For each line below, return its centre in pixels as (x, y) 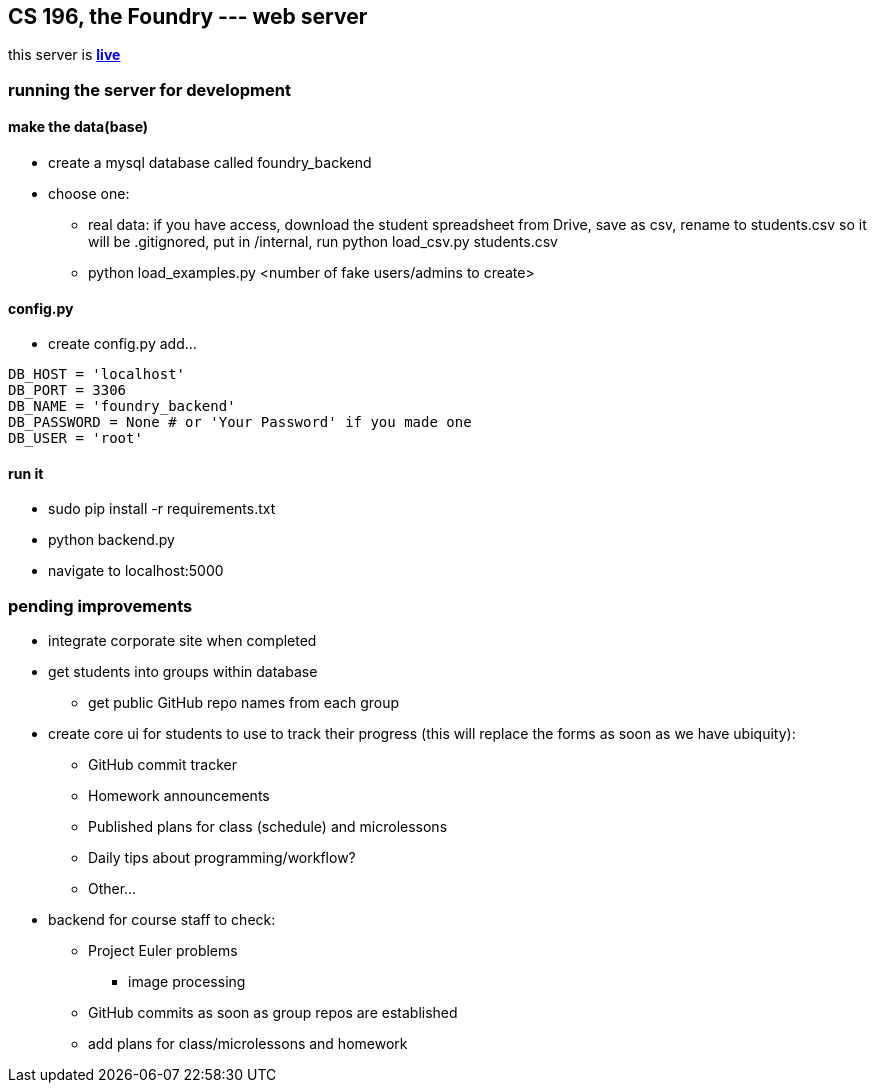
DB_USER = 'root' (75, 438)
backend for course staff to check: (162, 920)
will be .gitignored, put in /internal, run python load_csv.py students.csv (323, 242)
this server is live (64, 55)
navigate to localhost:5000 (136, 571)
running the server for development (149, 89)
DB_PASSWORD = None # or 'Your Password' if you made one (240, 422)
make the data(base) (78, 127)
